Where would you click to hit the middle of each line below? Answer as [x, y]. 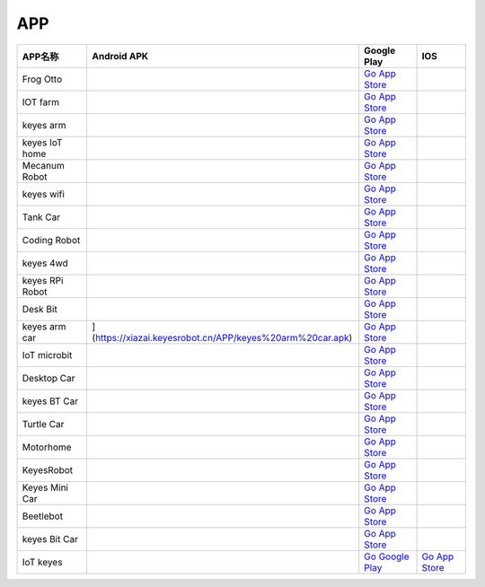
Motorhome [47, 447]
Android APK [120, 56]
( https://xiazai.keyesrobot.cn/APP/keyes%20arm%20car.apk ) [222, 337]
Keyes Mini [45, 487]
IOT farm [41, 101]
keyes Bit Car [50, 539]
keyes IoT [42, 142]
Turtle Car [43, 424]
